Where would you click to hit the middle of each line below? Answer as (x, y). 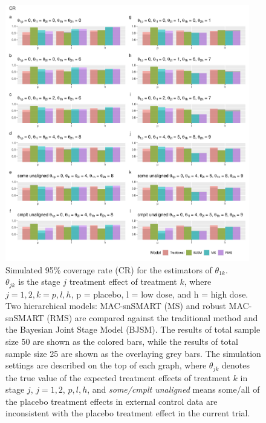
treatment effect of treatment (123, 281)
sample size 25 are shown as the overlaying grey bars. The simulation (133, 353)
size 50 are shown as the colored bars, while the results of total (122, 341)
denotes (235, 365)
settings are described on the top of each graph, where (106, 365)
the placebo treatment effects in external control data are (112, 401)
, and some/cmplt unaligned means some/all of (174, 389)
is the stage (39, 281)
